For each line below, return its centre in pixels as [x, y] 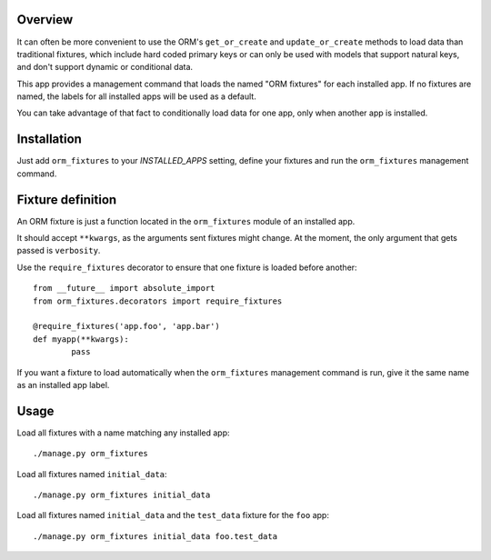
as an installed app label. [63, 385]
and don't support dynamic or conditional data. [105, 67]
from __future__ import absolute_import [124, 288]
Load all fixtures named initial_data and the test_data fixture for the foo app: [173, 515]
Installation [49, 140]
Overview [45, 20]
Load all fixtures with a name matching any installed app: [124, 433]
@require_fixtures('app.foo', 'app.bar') [126, 326]
